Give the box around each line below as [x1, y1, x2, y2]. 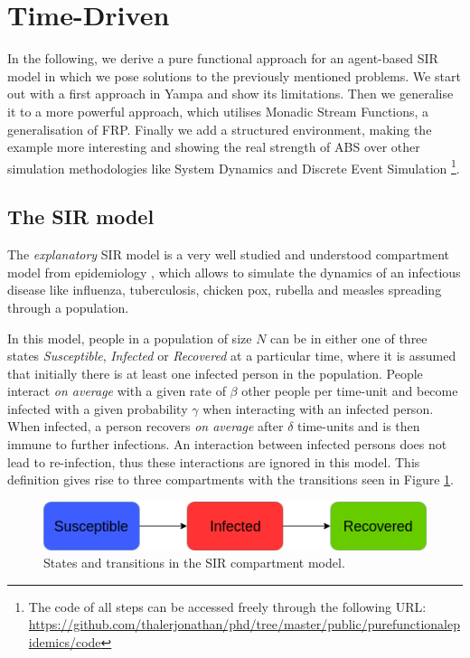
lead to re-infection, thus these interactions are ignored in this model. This [7, 452, 420, 471]
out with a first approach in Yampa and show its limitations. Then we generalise [7, 84, 454, 103]
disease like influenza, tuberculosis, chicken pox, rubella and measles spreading [7, 280, 442, 299]
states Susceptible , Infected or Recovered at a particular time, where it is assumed [7, 346, 456, 365]
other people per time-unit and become [241, 381, 458, 400]
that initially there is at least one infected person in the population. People [7, 363, 423, 382]
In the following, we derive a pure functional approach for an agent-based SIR [7, 49, 438, 68]
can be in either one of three [270, 328, 428, 347]
